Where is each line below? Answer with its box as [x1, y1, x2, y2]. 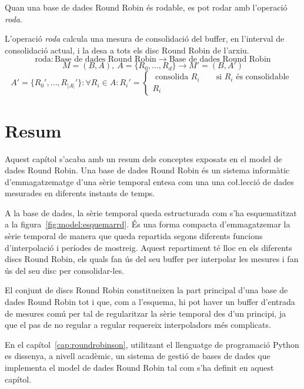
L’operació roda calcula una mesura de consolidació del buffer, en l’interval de [5, 32, 285, 45]
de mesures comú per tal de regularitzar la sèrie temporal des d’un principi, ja [5, 307, 286, 319]
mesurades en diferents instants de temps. [5, 187, 155, 199]
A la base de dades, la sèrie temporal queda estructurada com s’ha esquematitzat [5, 206, 297, 219]
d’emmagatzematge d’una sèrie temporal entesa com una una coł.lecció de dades [5, 175, 294, 187]
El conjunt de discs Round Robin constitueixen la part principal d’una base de [5, 284, 288, 296]
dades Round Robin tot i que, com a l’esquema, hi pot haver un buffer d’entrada [5, 296, 295, 308]
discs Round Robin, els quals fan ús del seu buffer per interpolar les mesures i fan [5, 253, 299, 265]
